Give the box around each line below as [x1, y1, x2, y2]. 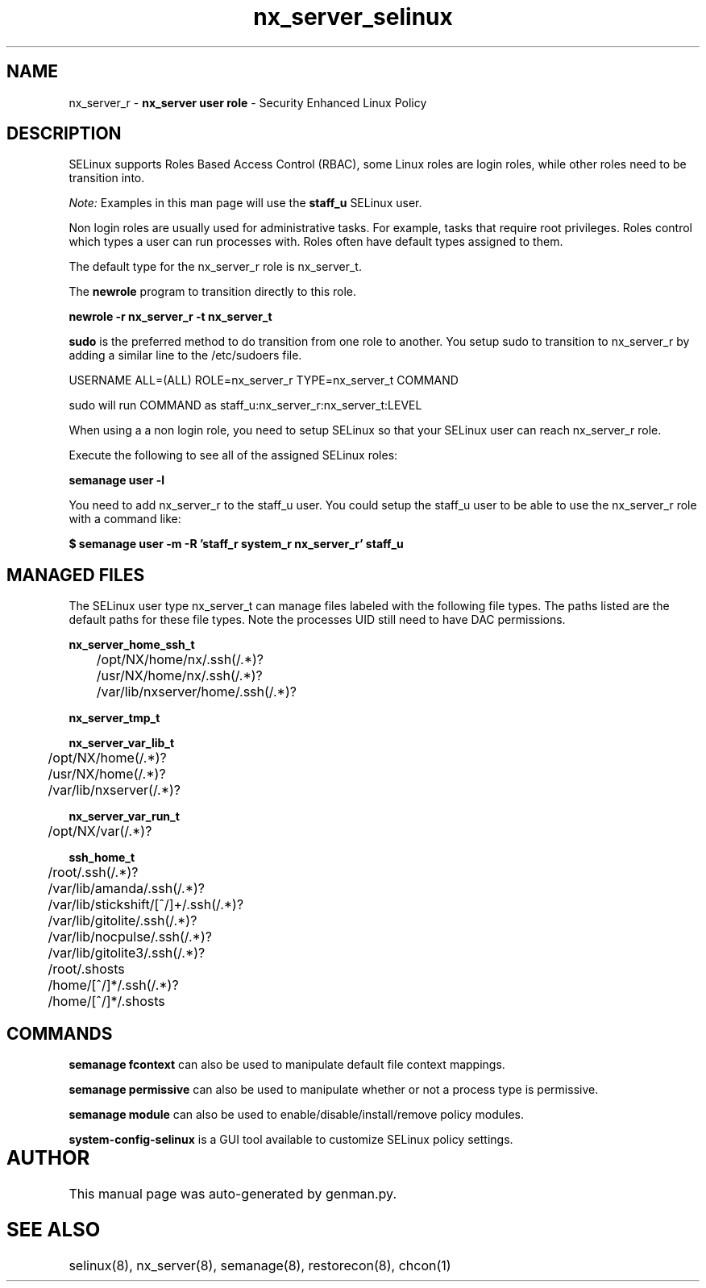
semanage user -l [69, 473, 165, 488]
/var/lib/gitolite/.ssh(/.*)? [48, 912, 197, 929]
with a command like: [69, 512, 181, 526]
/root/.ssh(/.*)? [48, 864, 139, 881]
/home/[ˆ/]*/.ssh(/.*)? [48, 977, 179, 994]
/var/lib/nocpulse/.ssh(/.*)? [48, 929, 212, 945]
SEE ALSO [6, 1217, 101, 1241]
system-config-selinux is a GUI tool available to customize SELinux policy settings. [69, 1132, 513, 1147]
